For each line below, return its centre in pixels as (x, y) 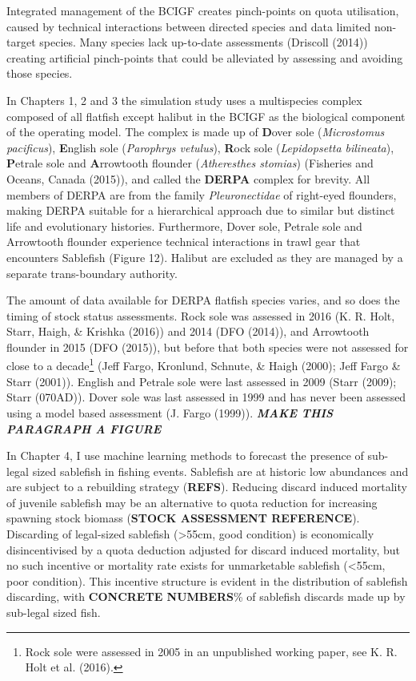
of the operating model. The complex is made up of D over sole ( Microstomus (196, 132)
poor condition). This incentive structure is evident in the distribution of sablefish (207, 580)
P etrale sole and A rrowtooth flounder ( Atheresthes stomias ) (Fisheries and (190, 163)
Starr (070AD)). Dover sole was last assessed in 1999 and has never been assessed (206, 397)
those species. (40, 73)
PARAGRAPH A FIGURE (84, 428)
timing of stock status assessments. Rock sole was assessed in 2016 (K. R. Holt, (201, 315)
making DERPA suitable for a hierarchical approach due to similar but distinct (201, 210)
